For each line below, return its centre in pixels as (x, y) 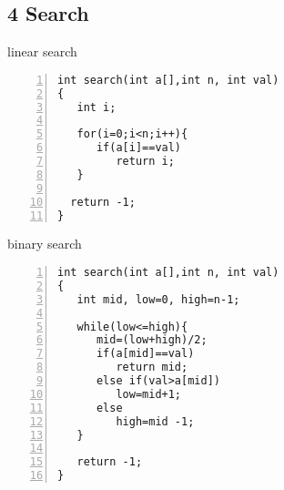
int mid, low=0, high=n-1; (158, 299)
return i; (145, 162)
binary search (45, 244)
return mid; (152, 367)
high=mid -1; (155, 421)
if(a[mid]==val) (145, 354)
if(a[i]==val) (139, 148)
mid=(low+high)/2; (152, 340)
